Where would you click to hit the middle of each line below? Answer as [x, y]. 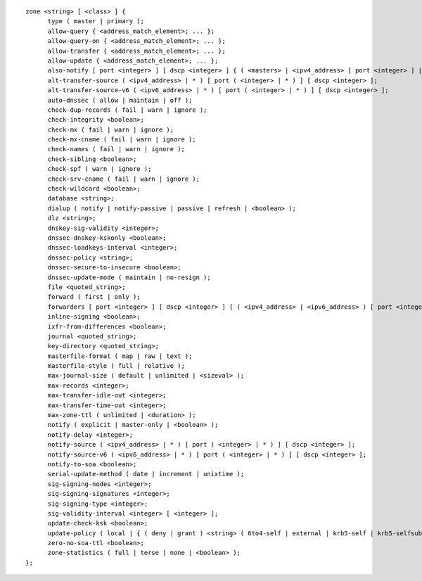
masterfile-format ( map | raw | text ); [120, 356]
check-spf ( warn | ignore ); [100, 169]
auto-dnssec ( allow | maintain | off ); [120, 100]
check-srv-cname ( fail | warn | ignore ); [124, 179]
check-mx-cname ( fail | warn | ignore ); [122, 140]
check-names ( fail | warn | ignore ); [116, 149]
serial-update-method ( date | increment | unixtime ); [146, 474]
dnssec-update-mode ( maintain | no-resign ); [129, 277]
